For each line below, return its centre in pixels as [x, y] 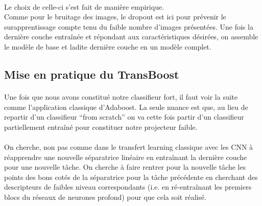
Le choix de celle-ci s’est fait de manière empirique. [84, 6]
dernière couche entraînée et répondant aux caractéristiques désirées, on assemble [131, 37]
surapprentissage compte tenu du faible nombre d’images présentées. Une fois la [129, 26]
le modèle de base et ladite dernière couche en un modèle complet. [108, 46]
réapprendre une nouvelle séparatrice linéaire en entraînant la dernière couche [126, 157]
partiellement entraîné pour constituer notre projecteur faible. [101, 127]
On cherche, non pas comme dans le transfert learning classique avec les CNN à [129, 146]
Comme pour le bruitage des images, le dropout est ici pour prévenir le [115, 17]
